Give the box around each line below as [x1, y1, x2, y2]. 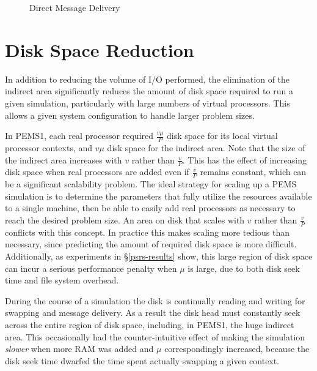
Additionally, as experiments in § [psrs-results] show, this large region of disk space [5, 249, 313, 262]
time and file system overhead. [5, 274, 119, 287]
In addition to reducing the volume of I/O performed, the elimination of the [5, 72, 290, 85]
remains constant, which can [200, 165, 307, 178]
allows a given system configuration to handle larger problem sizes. [5, 108, 255, 121]
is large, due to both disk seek [188, 261, 300, 274]
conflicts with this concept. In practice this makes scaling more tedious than [5, 225, 290, 238]
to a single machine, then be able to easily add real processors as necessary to [5, 201, 296, 214]
